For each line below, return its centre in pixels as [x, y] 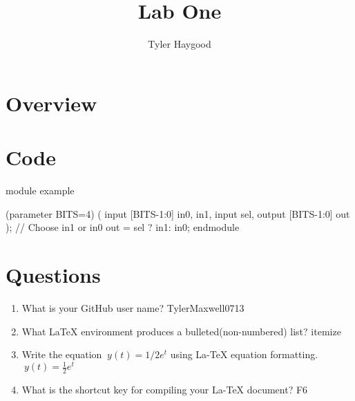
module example [40, 190]
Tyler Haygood [180, 44]
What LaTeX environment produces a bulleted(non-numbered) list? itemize [181, 331]
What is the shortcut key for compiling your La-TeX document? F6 [165, 390]
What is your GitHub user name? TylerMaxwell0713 [133, 307]
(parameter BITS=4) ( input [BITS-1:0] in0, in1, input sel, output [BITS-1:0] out [178, 213]
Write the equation [62, 354]
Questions [53, 274]
